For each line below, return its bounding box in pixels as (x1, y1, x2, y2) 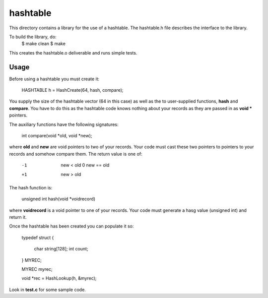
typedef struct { (21, 235, 54, 240)
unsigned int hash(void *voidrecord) (21, 196, 96, 202)
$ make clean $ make (21, 41, 66, 47)
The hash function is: (9, 184, 53, 190)
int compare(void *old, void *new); (21, 132, 92, 138)
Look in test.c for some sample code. (9, 287, 86, 293)
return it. (9, 214, 27, 220)
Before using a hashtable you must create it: (9, 76, 100, 82)
